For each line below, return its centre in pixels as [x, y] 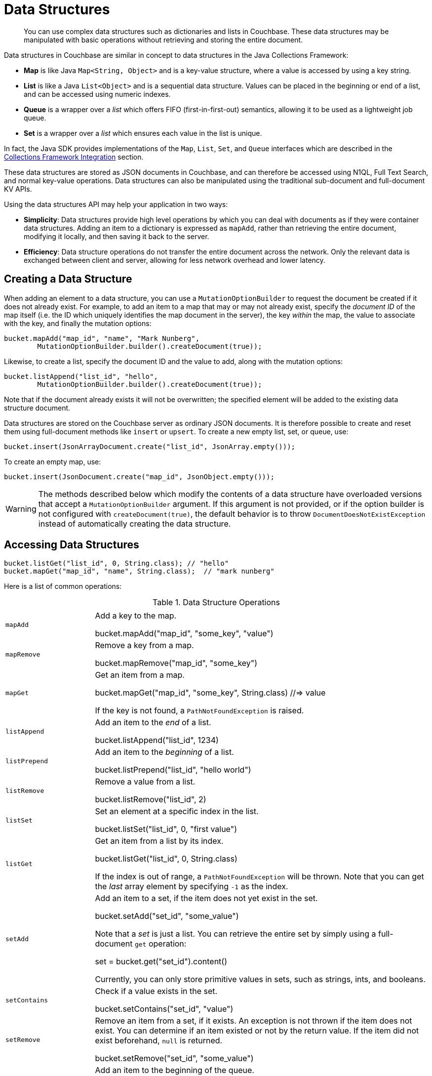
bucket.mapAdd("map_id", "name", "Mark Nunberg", [102, 338]
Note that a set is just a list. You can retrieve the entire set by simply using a [236, 934]
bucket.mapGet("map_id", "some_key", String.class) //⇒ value [210, 693]
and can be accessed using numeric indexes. [97, 94]
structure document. [37, 408]
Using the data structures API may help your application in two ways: [116, 204]
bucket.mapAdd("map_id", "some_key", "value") [184, 634]
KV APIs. [18, 189]
